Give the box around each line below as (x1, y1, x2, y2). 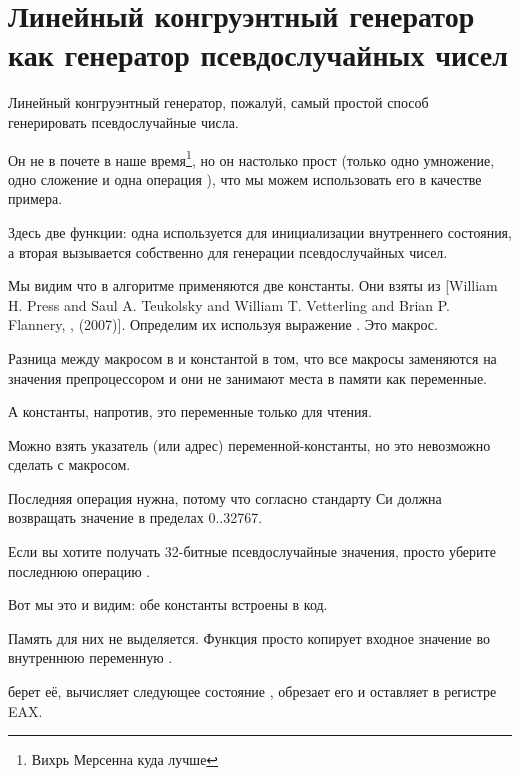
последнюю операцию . (8, 560, 151, 581)
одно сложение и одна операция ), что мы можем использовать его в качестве (8, 168, 482, 189)
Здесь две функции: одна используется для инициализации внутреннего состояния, (8, 221, 512, 242)
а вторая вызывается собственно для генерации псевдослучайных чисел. (8, 241, 448, 262)
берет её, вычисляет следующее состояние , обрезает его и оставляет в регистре (8, 681, 497, 702)
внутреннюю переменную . (8, 647, 173, 668)
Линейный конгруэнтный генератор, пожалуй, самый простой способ (8, 92, 429, 113)
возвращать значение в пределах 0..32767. (8, 507, 263, 528)
